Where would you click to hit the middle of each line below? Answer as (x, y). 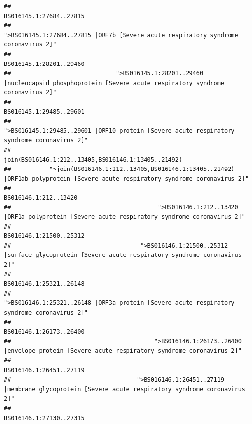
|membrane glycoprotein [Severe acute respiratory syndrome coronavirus (125, 389)
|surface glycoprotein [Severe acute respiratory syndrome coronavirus (123, 255)
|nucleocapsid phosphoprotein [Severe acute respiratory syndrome (114, 83)
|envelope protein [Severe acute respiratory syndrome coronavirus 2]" (123, 351)
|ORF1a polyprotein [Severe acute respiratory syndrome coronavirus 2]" (125, 217)
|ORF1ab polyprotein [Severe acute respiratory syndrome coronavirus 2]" (126, 179)
